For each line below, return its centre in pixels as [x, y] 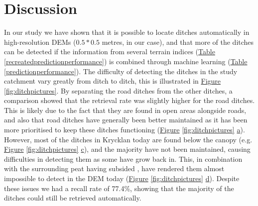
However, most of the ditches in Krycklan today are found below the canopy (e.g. [128, 139]
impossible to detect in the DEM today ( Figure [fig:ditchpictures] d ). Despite [122, 178]
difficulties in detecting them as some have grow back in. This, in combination [123, 158]
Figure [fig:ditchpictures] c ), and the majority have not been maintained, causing [127, 149]
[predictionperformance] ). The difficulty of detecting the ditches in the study [121, 71]
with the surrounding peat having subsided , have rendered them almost [114, 168]
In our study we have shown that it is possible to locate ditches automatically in [127, 32]
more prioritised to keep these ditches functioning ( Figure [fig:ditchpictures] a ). [125, 130]
